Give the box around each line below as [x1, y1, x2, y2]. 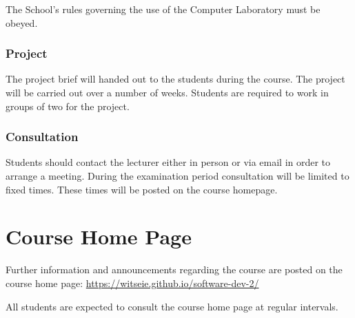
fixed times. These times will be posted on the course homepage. [6, 182, 278, 196]
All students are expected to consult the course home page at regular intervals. [6, 299, 338, 313]
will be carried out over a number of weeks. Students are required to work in [6, 85, 329, 99]
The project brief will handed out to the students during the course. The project [6, 72, 345, 86]
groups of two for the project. [6, 98, 130, 113]
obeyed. [6, 15, 38, 30]
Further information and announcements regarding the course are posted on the [6, 262, 343, 277]
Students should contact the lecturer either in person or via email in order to [6, 155, 331, 169]
